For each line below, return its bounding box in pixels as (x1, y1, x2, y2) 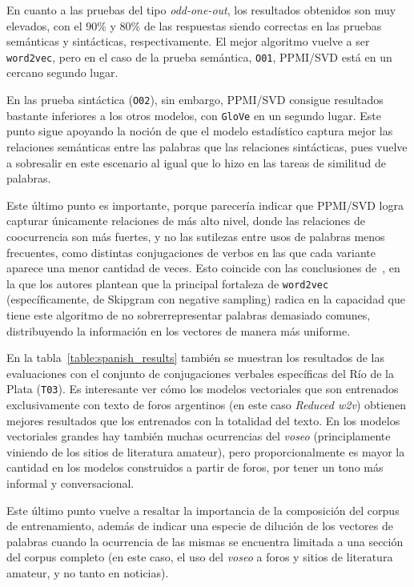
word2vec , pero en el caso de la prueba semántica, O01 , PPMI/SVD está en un (6, 48, 392, 65)
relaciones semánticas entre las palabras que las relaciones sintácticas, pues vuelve (6, 138, 408, 155)
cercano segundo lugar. (6, 64, 119, 81)
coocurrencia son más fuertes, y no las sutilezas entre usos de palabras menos (6, 227, 385, 244)
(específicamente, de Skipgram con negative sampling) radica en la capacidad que (6, 291, 405, 308)
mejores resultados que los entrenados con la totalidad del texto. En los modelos (6, 412, 400, 428)
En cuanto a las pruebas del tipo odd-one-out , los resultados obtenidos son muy (6, 2, 396, 18)
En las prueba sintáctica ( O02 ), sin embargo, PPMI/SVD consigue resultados (6, 91, 384, 108)
